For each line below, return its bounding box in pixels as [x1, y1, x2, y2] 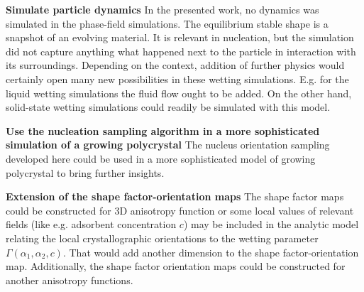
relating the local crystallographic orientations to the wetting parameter [6, 230, 319, 245]
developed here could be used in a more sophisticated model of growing [6, 151, 316, 166]
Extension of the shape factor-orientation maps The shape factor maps [6, 189, 344, 204]
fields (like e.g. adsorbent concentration [6, 217, 177, 232]
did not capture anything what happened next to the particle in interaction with [6, 43, 356, 58]
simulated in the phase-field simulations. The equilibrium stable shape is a [6, 16, 329, 31]
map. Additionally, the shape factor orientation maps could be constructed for [6, 259, 346, 274]
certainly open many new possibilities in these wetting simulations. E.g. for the [6, 71, 349, 86]
